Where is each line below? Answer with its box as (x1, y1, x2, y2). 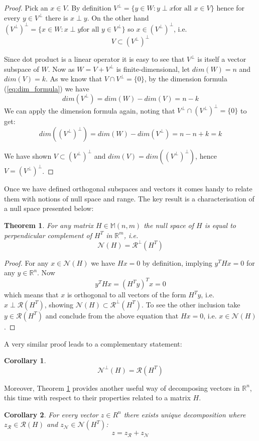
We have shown (4, 150, 52, 161)
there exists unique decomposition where (123, 409, 246, 419)
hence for (216, 3, 245, 13)
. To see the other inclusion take (142, 299, 240, 309)
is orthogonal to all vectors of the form (67, 289, 186, 300)
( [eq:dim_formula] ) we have (4, 83, 89, 93)
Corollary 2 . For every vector (4, 409, 98, 419)
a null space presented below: (4, 203, 94, 213)
